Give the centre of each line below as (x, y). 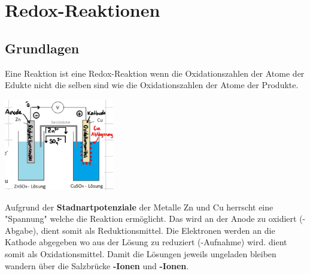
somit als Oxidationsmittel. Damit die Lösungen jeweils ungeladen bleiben (141, 253)
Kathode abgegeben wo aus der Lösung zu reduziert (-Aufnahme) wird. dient (146, 242)
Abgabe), (22, 230)
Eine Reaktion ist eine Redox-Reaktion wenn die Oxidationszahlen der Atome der (155, 73)
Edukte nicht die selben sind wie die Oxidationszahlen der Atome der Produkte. (152, 85)
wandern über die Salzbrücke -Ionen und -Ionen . (97, 265)
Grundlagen (42, 48)
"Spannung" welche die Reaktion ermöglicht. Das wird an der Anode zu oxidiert (151, 219)
